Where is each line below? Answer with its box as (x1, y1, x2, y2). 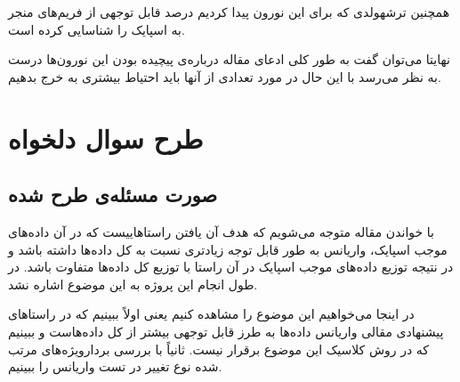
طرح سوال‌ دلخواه (8, 119, 204, 156)
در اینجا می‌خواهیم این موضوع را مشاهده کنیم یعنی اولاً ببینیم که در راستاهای (8, 305, 415, 323)
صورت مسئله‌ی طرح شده (8, 181, 218, 208)
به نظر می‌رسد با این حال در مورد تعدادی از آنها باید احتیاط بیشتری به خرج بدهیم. (8, 67, 441, 85)
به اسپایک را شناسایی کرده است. (8, 20, 185, 38)
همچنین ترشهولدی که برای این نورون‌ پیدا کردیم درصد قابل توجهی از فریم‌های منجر (8, 3, 450, 20)
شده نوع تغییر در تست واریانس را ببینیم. (8, 357, 222, 376)
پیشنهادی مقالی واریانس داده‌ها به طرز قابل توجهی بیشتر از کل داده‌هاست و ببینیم (8, 321, 444, 340)
